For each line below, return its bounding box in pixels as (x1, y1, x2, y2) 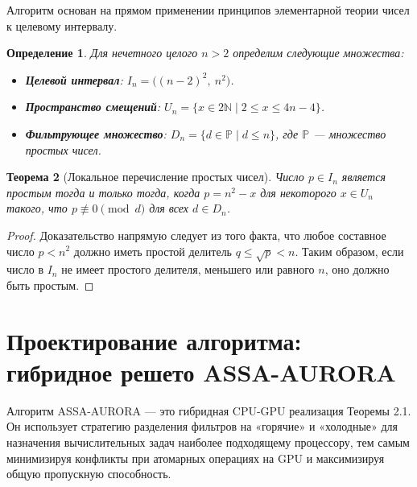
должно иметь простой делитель (73, 242, 233, 259)
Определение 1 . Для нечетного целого (6, 44, 198, 61)
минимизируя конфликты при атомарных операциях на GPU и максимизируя (6, 449, 385, 466)
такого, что (6, 200, 68, 217)
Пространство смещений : (25, 98, 161, 115)
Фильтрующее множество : (25, 125, 167, 142)
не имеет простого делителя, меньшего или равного (61, 261, 315, 278)
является (341, 168, 386, 185)
